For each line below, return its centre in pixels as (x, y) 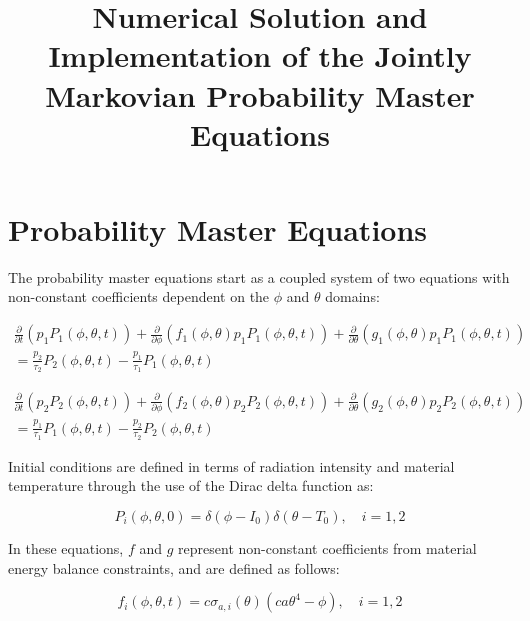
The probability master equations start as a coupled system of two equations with (259, 276)
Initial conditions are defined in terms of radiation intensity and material (231, 465)
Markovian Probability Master (260, 94)
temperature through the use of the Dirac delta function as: (191, 485)
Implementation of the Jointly (260, 55)
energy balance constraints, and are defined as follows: (174, 567)
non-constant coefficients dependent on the (139, 296)
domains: (352, 296)
